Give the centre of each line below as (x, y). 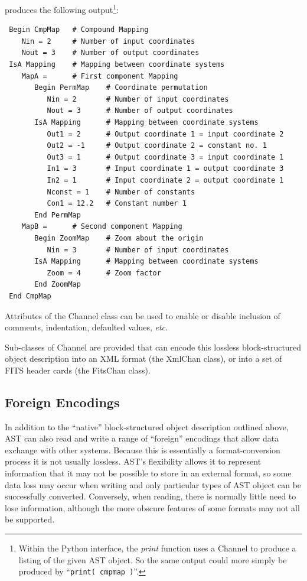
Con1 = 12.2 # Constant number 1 (117, 204)
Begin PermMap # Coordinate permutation (121, 88)
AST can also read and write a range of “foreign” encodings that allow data (142, 438)
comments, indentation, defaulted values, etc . (86, 327)
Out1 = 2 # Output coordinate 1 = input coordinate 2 (165, 134)
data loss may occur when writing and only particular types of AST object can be (153, 484)
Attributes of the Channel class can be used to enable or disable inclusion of (143, 315)
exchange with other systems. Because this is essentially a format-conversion (143, 449)
